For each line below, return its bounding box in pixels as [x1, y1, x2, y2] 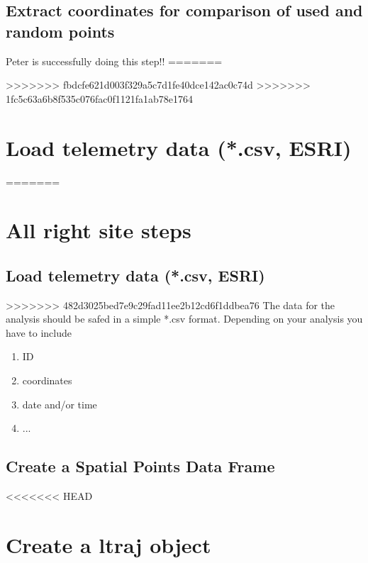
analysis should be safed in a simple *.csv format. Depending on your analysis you [6, 311, 363, 326]
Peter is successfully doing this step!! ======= [6, 53, 223, 68]
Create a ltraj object [6, 530, 211, 559]
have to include [6, 325, 72, 340]
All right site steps [6, 216, 191, 245]
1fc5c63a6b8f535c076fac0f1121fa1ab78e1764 [6, 91, 194, 106]
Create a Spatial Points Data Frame [6, 455, 275, 477]
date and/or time [22, 396, 97, 411]
